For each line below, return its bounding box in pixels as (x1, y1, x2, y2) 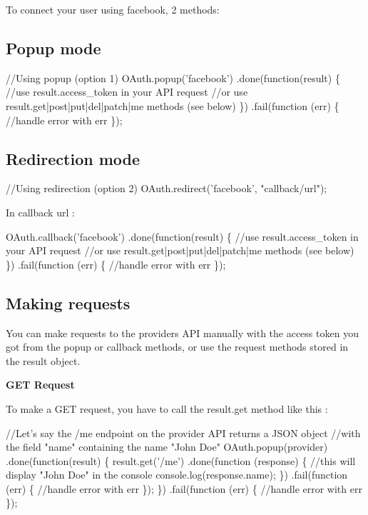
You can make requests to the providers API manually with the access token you (6, 325, 359, 340)
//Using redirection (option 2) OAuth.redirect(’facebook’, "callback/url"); (6, 181, 327, 196)
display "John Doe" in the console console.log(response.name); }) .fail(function (6, 467, 348, 482)
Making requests (6, 291, 131, 314)
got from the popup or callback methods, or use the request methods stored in (6, 339, 349, 354)
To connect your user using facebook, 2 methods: (6, 2, 220, 16)
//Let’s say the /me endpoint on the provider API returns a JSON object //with (6, 425, 361, 440)
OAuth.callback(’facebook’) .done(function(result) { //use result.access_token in (6, 229, 359, 244)
